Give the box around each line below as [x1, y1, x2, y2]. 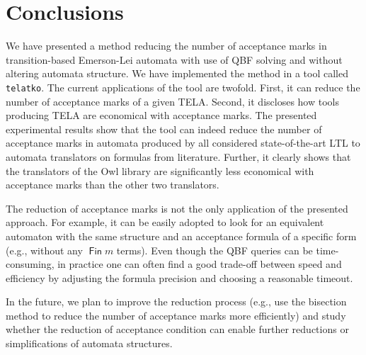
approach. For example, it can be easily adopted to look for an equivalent [6, 215, 324, 230]
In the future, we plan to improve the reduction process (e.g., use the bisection [6, 294, 347, 309]
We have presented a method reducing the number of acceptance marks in [6, 38, 327, 53]
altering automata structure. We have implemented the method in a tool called [6, 66, 348, 81]
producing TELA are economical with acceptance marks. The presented [6, 108, 317, 123]
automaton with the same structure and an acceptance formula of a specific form [6, 228, 357, 243]
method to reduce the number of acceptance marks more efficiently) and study [6, 308, 346, 322]
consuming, [6, 257, 55, 271]
